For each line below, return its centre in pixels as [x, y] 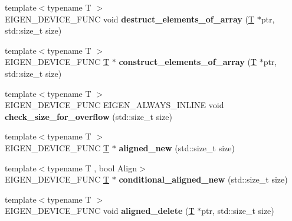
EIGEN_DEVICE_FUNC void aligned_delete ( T [100, 211]
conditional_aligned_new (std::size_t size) [203, 179]
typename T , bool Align [92, 168]
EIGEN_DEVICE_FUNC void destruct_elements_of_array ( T [130, 19]
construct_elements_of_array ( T [188, 62]
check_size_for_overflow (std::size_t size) [88, 116]
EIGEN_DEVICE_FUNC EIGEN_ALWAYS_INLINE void [114, 105]
